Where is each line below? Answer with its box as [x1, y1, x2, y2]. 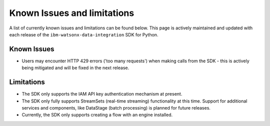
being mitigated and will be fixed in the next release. [21, 65, 129, 71]
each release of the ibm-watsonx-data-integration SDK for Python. [9, 31, 158, 37]
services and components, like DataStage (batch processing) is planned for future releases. [21, 105, 211, 111]
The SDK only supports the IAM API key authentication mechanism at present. [21, 91, 182, 97]
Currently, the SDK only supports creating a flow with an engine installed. [21, 112, 172, 118]
